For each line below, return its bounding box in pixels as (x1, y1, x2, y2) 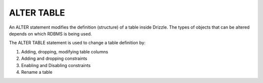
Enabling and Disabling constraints (21, 62, 91, 68)
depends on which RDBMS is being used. (9, 31, 92, 36)
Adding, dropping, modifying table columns (21, 49, 108, 54)
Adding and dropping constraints (21, 56, 88, 62)
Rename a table (21, 69, 53, 75)
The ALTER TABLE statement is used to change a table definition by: (9, 40, 146, 46)
